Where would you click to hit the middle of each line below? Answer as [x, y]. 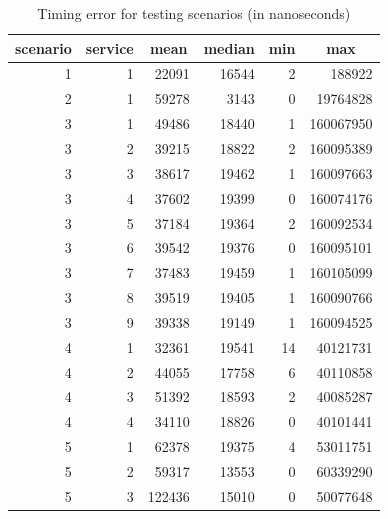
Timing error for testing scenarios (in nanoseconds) [194, 13]
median [229, 47]
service [109, 47]
